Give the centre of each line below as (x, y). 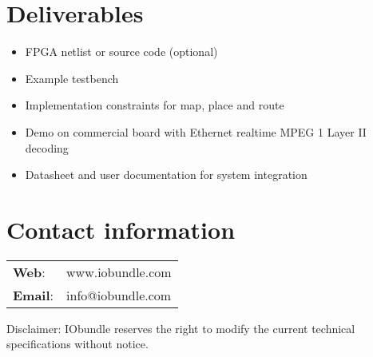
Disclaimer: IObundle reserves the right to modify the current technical (181, 328)
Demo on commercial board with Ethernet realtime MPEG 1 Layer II (196, 131)
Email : (34, 295)
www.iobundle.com (119, 272)
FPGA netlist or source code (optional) (121, 52)
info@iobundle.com (119, 295)
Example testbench (72, 78)
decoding (47, 147)
